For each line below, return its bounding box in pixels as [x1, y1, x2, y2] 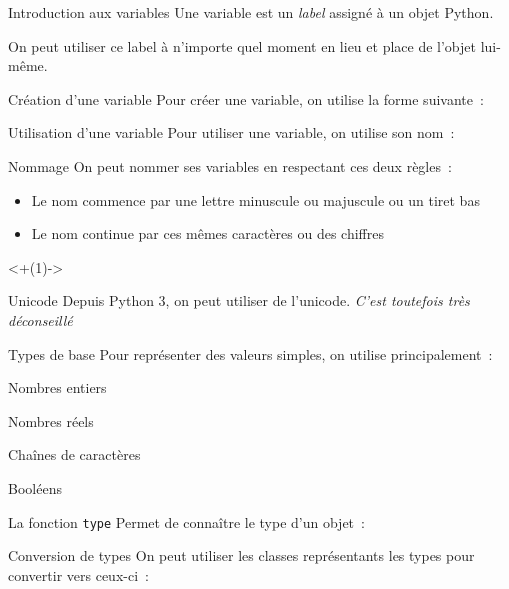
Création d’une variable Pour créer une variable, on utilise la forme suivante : [8, 88, 484, 109]
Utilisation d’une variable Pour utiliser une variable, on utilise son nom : [8, 122, 455, 143]
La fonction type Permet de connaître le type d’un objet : [8, 511, 365, 532]
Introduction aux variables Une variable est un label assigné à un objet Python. [8, 2, 494, 22]
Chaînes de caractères [8, 444, 141, 465]
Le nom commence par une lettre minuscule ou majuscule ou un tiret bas [31, 189, 480, 210]
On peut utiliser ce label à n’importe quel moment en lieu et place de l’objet [8, 35, 476, 56]
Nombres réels [8, 410, 94, 431]
